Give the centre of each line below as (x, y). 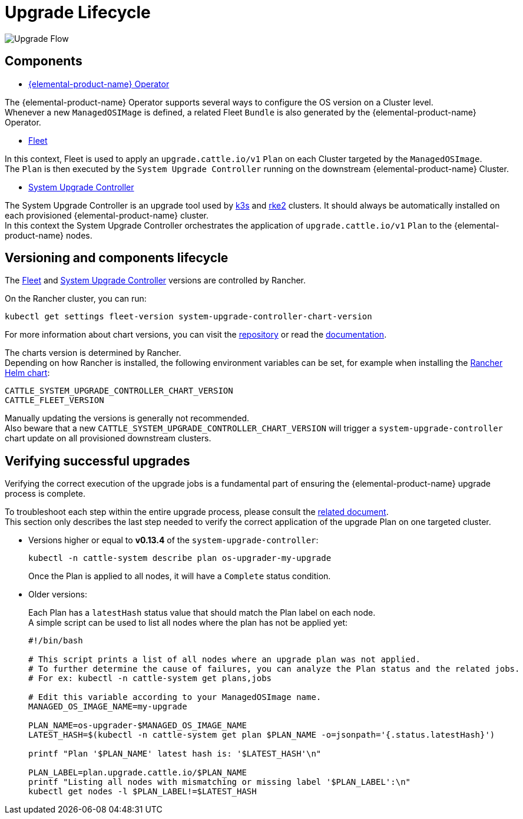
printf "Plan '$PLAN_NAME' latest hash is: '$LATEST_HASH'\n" (175, 754)
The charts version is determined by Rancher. (93, 353)
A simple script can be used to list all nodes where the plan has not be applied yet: (188, 623)
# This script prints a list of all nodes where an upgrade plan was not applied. (224, 660)
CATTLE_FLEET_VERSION (54, 400)
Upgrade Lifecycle (78, 12)
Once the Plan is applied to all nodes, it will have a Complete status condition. (180, 576)
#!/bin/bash (56, 641)
